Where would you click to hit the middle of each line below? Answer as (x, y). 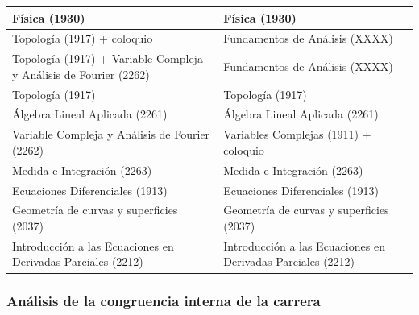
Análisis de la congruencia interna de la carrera (164, 301)
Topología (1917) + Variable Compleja (108, 58)
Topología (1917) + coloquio (83, 38)
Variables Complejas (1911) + (297, 134)
